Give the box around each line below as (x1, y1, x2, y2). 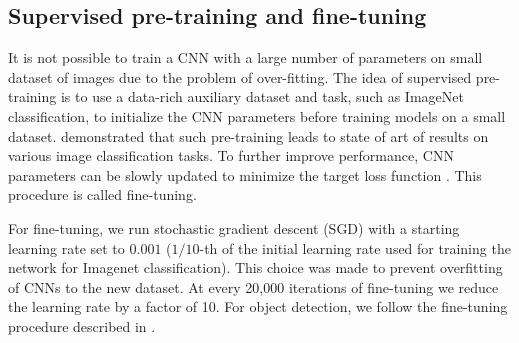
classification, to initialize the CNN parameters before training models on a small (8, 105, 506, 126)
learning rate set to (8, 237, 125, 258)
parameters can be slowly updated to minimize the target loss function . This (8, 164, 482, 185)
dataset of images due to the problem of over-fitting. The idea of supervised (8, 66, 472, 87)
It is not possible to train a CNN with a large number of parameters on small (8, 47, 483, 68)
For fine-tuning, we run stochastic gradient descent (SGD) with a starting (8, 217, 460, 238)
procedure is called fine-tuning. (8, 184, 197, 205)
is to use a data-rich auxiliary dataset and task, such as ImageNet (60, 86, 464, 107)
